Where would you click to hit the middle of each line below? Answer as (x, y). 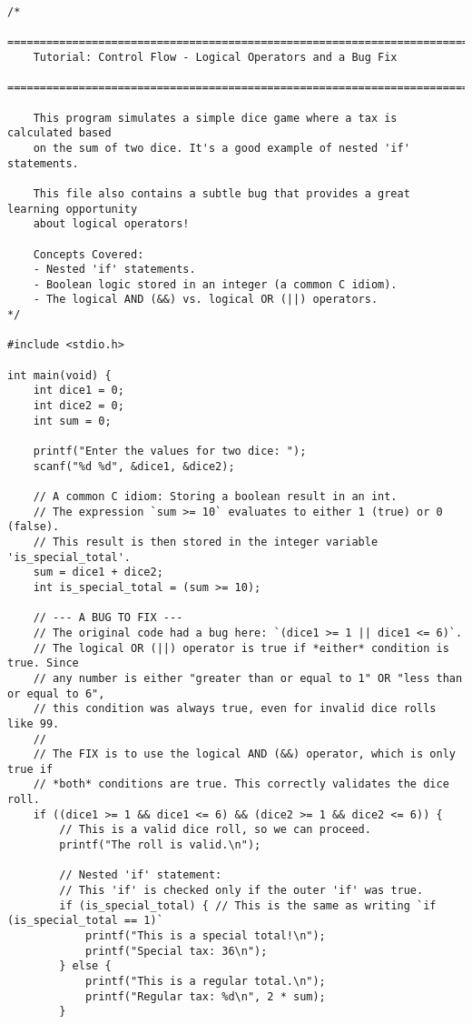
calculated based (59, 133)
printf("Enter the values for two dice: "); (170, 452)
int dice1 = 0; (79, 391)
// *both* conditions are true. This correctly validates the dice (241, 784)
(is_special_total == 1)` (85, 921)
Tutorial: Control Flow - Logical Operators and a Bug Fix (215, 57)
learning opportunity (73, 209)
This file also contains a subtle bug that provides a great (221, 193)
